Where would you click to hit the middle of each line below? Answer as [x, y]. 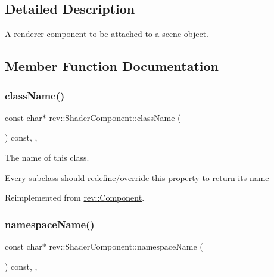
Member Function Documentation [112, 66]
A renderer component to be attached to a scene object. [107, 34]
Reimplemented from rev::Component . [75, 197]
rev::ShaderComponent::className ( [115, 117]
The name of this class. [47, 157]
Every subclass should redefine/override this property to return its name [137, 177]
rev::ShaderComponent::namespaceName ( [126, 246]
